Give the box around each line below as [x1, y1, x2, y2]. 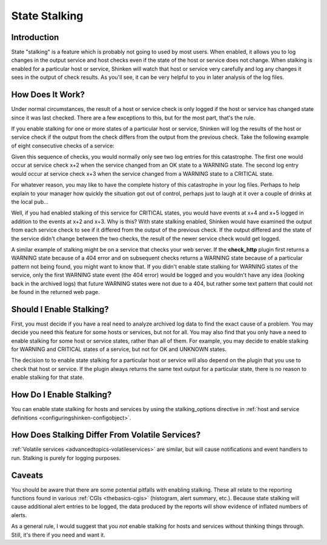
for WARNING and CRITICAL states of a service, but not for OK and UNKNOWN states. [11, 346, 227, 353]
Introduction [11, 32, 59, 42]
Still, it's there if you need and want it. [11, 531, 105, 538]
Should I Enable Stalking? [11, 304, 109, 315]
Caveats [11, 470, 44, 480]
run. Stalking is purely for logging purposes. [11, 454, 121, 461]
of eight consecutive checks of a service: [11, 142, 114, 149]
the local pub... [11, 198, 48, 206]
